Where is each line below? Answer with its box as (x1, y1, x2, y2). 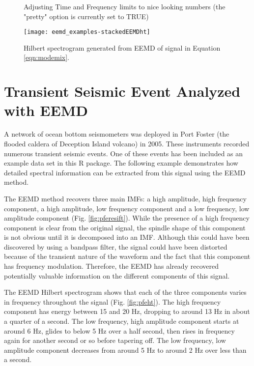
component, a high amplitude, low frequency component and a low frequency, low (4, 203, 250, 213)
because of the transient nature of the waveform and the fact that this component (4, 251, 251, 261)
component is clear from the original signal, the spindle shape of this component (4, 222, 246, 232)
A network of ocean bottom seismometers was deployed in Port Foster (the (4, 129, 229, 139)
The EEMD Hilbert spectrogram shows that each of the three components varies (4, 287, 247, 297)
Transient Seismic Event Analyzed (4, 81, 241, 101)
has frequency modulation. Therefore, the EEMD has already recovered (4, 261, 219, 271)
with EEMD (4, 100, 88, 120)
